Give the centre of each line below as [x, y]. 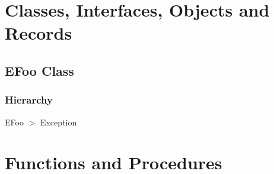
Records [39, 33]
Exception [58, 122]
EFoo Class [39, 70]
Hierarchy [29, 100]
